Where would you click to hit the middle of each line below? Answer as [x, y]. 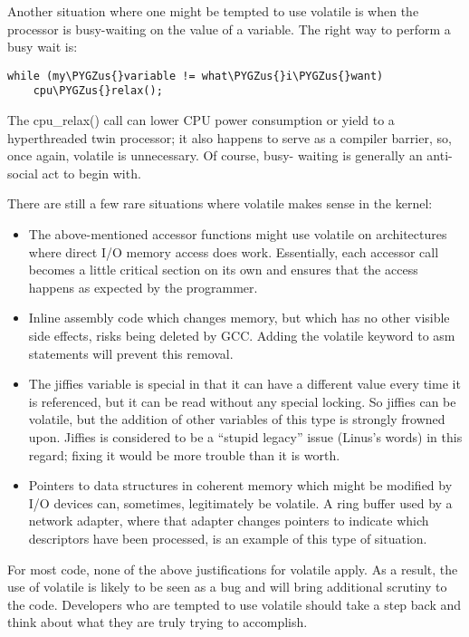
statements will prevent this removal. [131, 353]
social [23, 173]
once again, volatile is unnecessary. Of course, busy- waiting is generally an [215, 155]
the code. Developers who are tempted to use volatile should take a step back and [234, 604]
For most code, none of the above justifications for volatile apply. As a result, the [233, 569]
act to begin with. [91, 173]
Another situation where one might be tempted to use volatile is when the [213, 11]
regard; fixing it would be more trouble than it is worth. [184, 454]
